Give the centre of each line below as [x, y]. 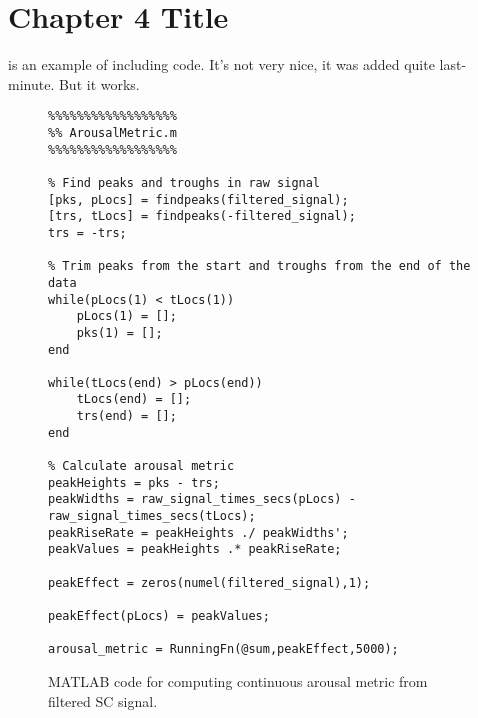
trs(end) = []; [126, 416]
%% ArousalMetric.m [112, 132]
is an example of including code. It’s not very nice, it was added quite [221, 64]
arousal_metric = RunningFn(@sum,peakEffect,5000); [223, 649]
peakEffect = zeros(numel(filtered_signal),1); [209, 582]
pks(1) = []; [119, 332]
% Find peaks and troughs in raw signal [184, 182]
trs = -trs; [87, 232]
